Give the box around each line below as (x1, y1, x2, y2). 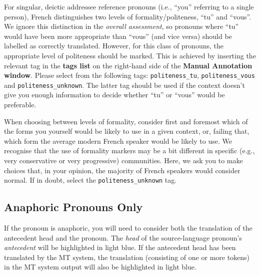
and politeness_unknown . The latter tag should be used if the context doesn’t (4, 79, 245, 90)
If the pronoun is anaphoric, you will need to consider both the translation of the (4, 223, 252, 233)
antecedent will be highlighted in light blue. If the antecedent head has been (4, 242, 236, 253)
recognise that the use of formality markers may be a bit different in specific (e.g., (4, 145, 255, 156)
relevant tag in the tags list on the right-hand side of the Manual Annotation (4, 60, 252, 70)
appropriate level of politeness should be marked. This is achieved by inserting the (4, 50, 256, 60)
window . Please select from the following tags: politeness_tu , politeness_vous (4, 70, 255, 80)
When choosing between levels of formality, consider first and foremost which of (4, 116, 248, 126)
